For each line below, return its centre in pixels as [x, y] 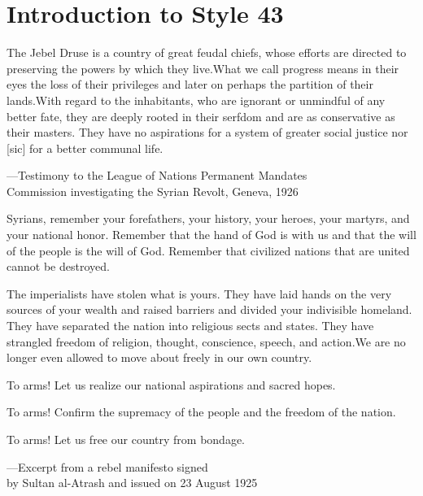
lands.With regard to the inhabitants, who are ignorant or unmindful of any [196, 100]
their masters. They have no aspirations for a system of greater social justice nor [207, 132]
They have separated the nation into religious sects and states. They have [190, 326]
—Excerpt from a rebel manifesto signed [107, 466]
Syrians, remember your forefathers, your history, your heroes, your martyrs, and [208, 218]
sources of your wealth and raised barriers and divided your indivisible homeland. [209, 309]
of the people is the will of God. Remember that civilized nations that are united [208, 250]
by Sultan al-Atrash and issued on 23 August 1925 [132, 483]
